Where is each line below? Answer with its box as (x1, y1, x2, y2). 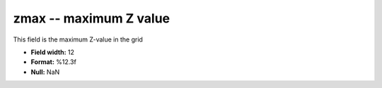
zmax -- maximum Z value (13, 11, 170, 26)
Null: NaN (30, 68, 60, 76)
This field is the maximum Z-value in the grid (13, 35, 143, 44)
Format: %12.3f (30, 58, 77, 66)
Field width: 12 (30, 48, 74, 56)
